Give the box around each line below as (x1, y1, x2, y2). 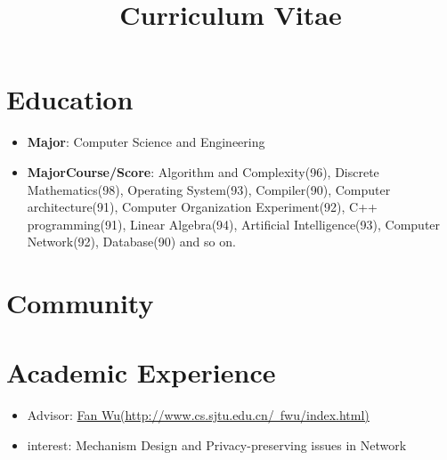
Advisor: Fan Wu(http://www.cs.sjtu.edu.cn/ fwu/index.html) (27, 406, 370, 424)
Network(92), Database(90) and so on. (27, 232, 236, 251)
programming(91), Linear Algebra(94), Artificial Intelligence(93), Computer (27, 214, 441, 233)
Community (6, 285, 154, 321)
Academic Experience (6, 354, 276, 391)
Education (6, 81, 134, 117)
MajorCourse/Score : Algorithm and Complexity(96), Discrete (27, 162, 379, 181)
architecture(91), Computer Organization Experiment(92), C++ (27, 198, 378, 216)
